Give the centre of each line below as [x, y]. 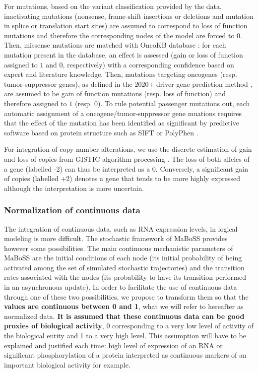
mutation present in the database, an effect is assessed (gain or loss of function [124, 54]
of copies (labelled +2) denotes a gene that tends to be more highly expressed [122, 178]
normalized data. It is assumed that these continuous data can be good [124, 316]
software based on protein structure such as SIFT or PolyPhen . [101, 132]
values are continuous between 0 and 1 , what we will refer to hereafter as [124, 306]
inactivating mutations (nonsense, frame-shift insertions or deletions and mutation [129, 16]
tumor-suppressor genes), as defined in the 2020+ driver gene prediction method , [128, 84]
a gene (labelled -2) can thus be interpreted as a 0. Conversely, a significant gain [126, 168]
